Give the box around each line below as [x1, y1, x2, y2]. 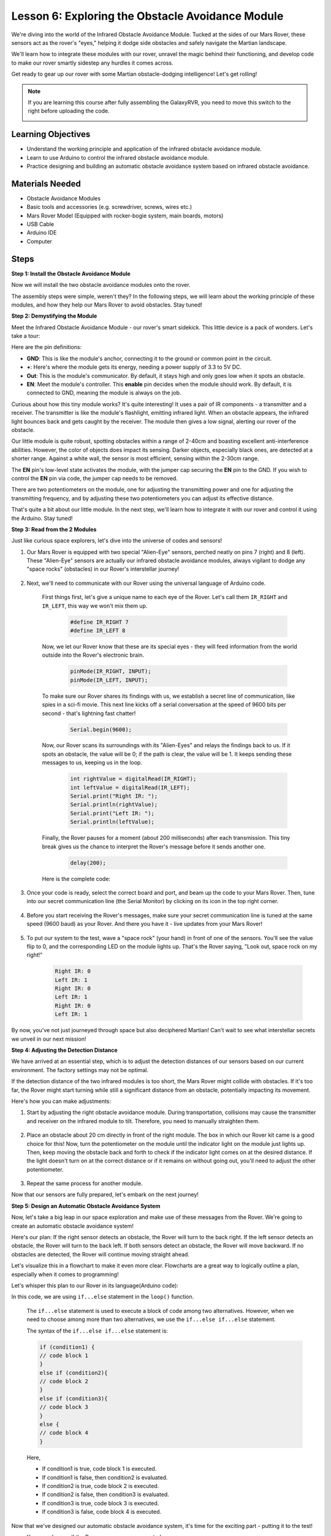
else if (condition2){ [39, 1369, 108, 1376]
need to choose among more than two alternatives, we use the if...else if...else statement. [26, 1315, 276, 1323]
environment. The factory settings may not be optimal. [11, 1066, 149, 1073]
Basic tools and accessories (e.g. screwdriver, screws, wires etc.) [26, 203, 192, 211]
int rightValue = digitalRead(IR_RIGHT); [70, 775, 197, 783]
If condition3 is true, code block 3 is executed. [42, 1499, 159, 1507]
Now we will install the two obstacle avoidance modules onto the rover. [11, 281, 191, 289]
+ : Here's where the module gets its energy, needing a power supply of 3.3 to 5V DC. [26, 363, 242, 371]
